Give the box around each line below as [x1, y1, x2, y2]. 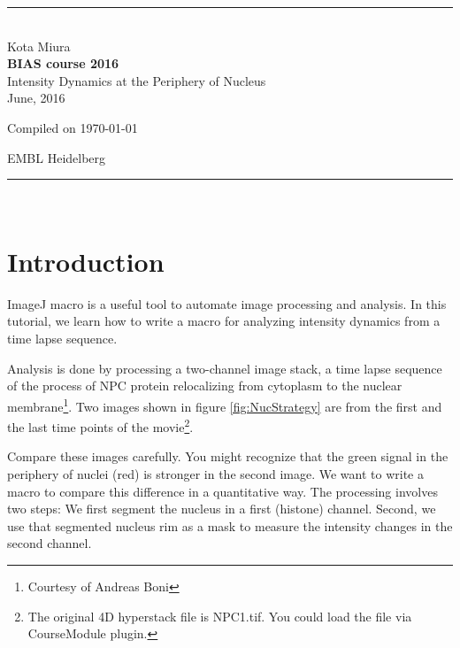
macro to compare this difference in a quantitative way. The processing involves [7, 482, 438, 500]
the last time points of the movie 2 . [7, 415, 194, 436]
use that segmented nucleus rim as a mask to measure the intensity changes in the [7, 516, 453, 535]
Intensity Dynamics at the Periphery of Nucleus [7, 71, 266, 89]
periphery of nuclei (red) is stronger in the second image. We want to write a [7, 464, 425, 482]
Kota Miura [7, 36, 71, 55]
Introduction [7, 243, 165, 279]
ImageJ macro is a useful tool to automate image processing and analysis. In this [7, 294, 447, 312]
